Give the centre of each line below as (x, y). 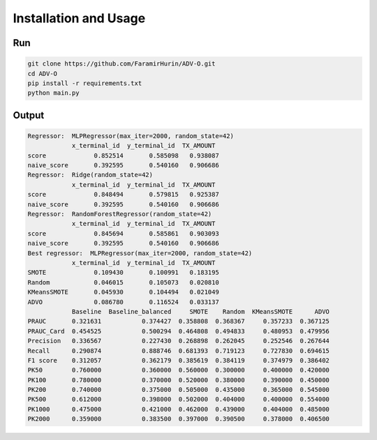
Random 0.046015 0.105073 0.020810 (123, 282)
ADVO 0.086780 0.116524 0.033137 (123, 302)
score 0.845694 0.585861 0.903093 (123, 233)
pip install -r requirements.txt (85, 83)
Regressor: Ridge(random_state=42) (90, 175)
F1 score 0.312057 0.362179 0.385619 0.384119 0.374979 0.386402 (178, 360)
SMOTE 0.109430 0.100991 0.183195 (123, 273)
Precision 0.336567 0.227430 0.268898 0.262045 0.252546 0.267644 (178, 341)
